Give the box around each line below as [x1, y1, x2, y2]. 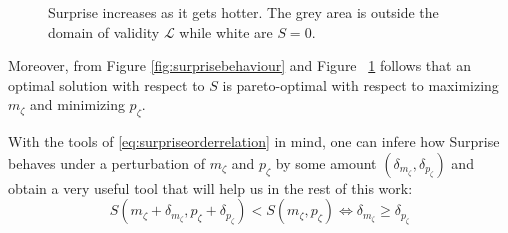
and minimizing [30, 94, 125, 115]
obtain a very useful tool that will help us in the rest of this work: [8, 177, 413, 198]
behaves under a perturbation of [8, 152, 206, 173]
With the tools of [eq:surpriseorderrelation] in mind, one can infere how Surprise [8, 131, 500, 152]
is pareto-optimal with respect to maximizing [222, 74, 499, 95]
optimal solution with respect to [8, 74, 205, 95]
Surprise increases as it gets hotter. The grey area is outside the [48, 2, 439, 22]
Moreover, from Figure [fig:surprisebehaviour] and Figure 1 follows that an [8, 55, 471, 76]
